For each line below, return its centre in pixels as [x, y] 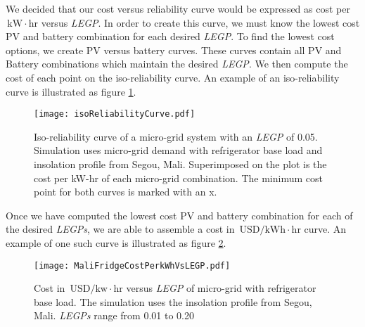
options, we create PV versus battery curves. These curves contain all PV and [174, 50]
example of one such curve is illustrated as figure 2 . [116, 242]
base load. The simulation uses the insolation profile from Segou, [173, 301]
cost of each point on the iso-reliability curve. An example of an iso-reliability [173, 77]
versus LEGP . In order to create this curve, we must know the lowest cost [200, 22]
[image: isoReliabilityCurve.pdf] [115, 114]
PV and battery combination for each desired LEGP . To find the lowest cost [170, 36]
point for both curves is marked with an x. [126, 192]
